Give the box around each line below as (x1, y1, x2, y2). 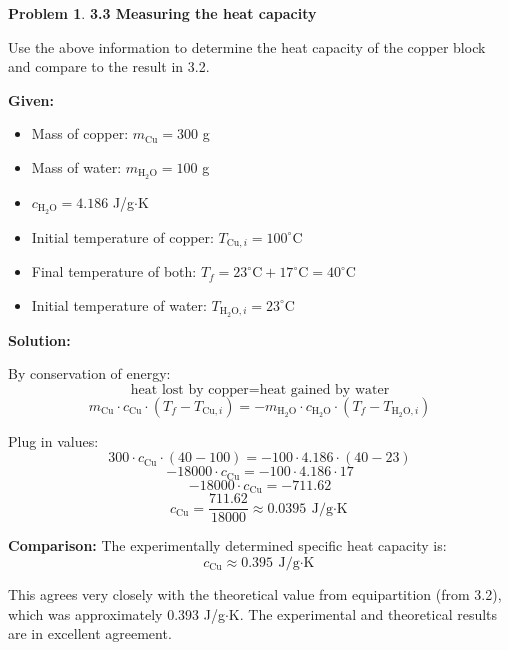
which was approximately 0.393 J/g (8, 603, 225, 624)
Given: (8, 89, 54, 110)
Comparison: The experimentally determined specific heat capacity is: (8, 535, 447, 556)
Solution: (8, 329, 71, 350)
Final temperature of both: (31, 261, 197, 282)
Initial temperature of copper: (31, 226, 214, 247)
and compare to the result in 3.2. (8, 56, 210, 77)
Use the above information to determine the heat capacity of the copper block (8, 36, 486, 57)
